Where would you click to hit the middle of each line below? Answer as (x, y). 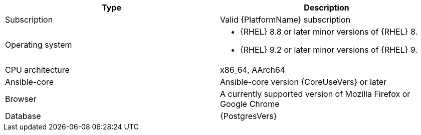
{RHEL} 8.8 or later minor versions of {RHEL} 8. (329, 32)
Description (327, 8)
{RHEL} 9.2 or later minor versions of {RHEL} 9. (329, 50)
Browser (21, 99)
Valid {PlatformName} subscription (285, 20)
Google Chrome (250, 104)
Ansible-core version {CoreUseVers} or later (303, 82)
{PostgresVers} (249, 116)
